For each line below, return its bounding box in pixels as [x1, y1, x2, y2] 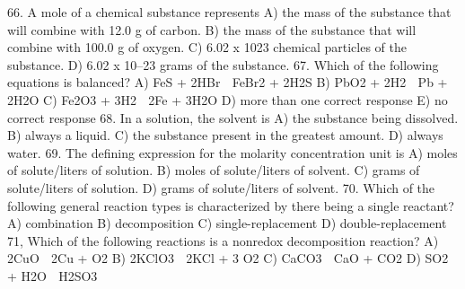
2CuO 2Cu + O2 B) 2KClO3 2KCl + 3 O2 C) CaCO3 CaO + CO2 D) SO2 [7, 249, 449, 267]
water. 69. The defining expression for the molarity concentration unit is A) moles [7, 143, 458, 162]
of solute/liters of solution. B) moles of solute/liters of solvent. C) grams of [7, 161, 420, 180]
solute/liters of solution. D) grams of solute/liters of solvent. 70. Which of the [7, 178, 435, 197]
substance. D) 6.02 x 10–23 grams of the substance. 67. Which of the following [7, 55, 439, 74]
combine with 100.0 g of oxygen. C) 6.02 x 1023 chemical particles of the [7, 38, 407, 57]
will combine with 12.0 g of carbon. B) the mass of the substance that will [7, 20, 417, 39]
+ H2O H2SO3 [7, 266, 98, 285]
